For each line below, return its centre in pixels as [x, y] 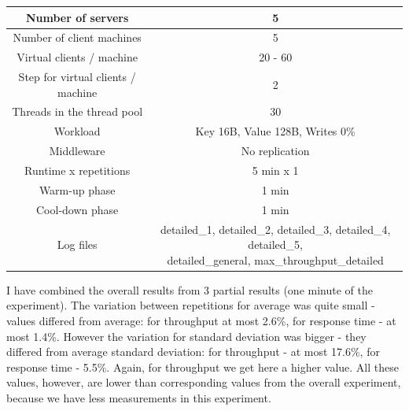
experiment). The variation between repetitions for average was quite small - [191, 305]
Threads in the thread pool [77, 111]
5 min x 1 [275, 170]
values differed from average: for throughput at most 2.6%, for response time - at [201, 320]
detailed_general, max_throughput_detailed [275, 259]
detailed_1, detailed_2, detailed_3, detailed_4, [275, 229]
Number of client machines [77, 37]
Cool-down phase [77, 209]
